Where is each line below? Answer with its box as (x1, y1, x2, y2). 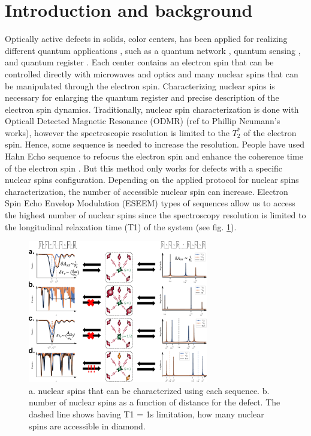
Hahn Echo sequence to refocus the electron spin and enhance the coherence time (5, 150, 303, 163)
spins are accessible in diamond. (29, 419, 146, 432)
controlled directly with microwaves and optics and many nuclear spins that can (5, 67, 298, 80)
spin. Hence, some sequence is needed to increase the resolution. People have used (5, 138, 305, 151)
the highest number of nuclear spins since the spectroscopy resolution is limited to (5, 209, 306, 221)
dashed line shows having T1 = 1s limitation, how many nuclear (29, 407, 264, 420)
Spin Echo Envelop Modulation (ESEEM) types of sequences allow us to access (5, 197, 295, 209)
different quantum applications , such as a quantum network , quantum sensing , (5, 44, 301, 56)
